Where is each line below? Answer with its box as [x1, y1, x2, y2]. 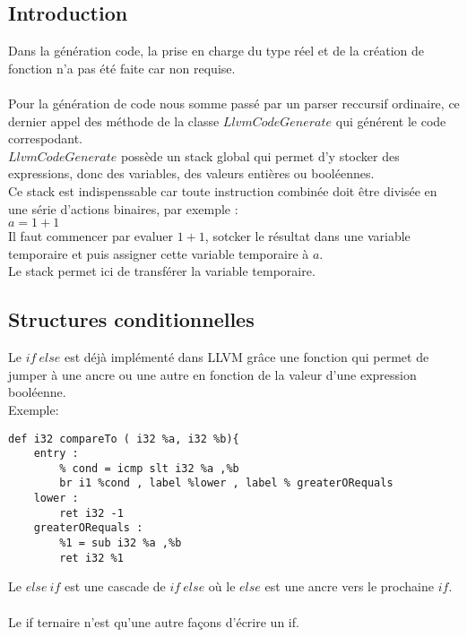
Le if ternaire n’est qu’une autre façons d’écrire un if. [8, 612, 299, 631]
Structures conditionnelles [8, 306, 255, 333]
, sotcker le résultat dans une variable [204, 227, 411, 245]
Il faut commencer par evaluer [8, 227, 174, 245]
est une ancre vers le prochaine [264, 577, 435, 596]
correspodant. [8, 129, 83, 148]
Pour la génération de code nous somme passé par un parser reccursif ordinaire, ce [8, 93, 460, 112]
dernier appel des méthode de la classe [8, 111, 220, 130]
